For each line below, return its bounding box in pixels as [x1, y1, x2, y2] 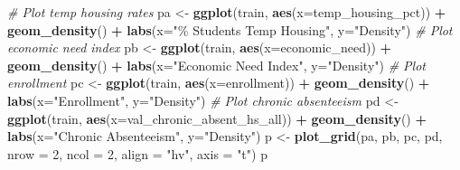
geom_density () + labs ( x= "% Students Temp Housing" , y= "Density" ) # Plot [7, 20, 453, 39]
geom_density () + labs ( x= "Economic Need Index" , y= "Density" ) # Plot [7, 55, 426, 74]
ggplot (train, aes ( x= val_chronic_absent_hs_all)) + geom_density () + [7, 109, 427, 127]
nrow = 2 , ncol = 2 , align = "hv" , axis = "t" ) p [7, 144, 268, 163]
